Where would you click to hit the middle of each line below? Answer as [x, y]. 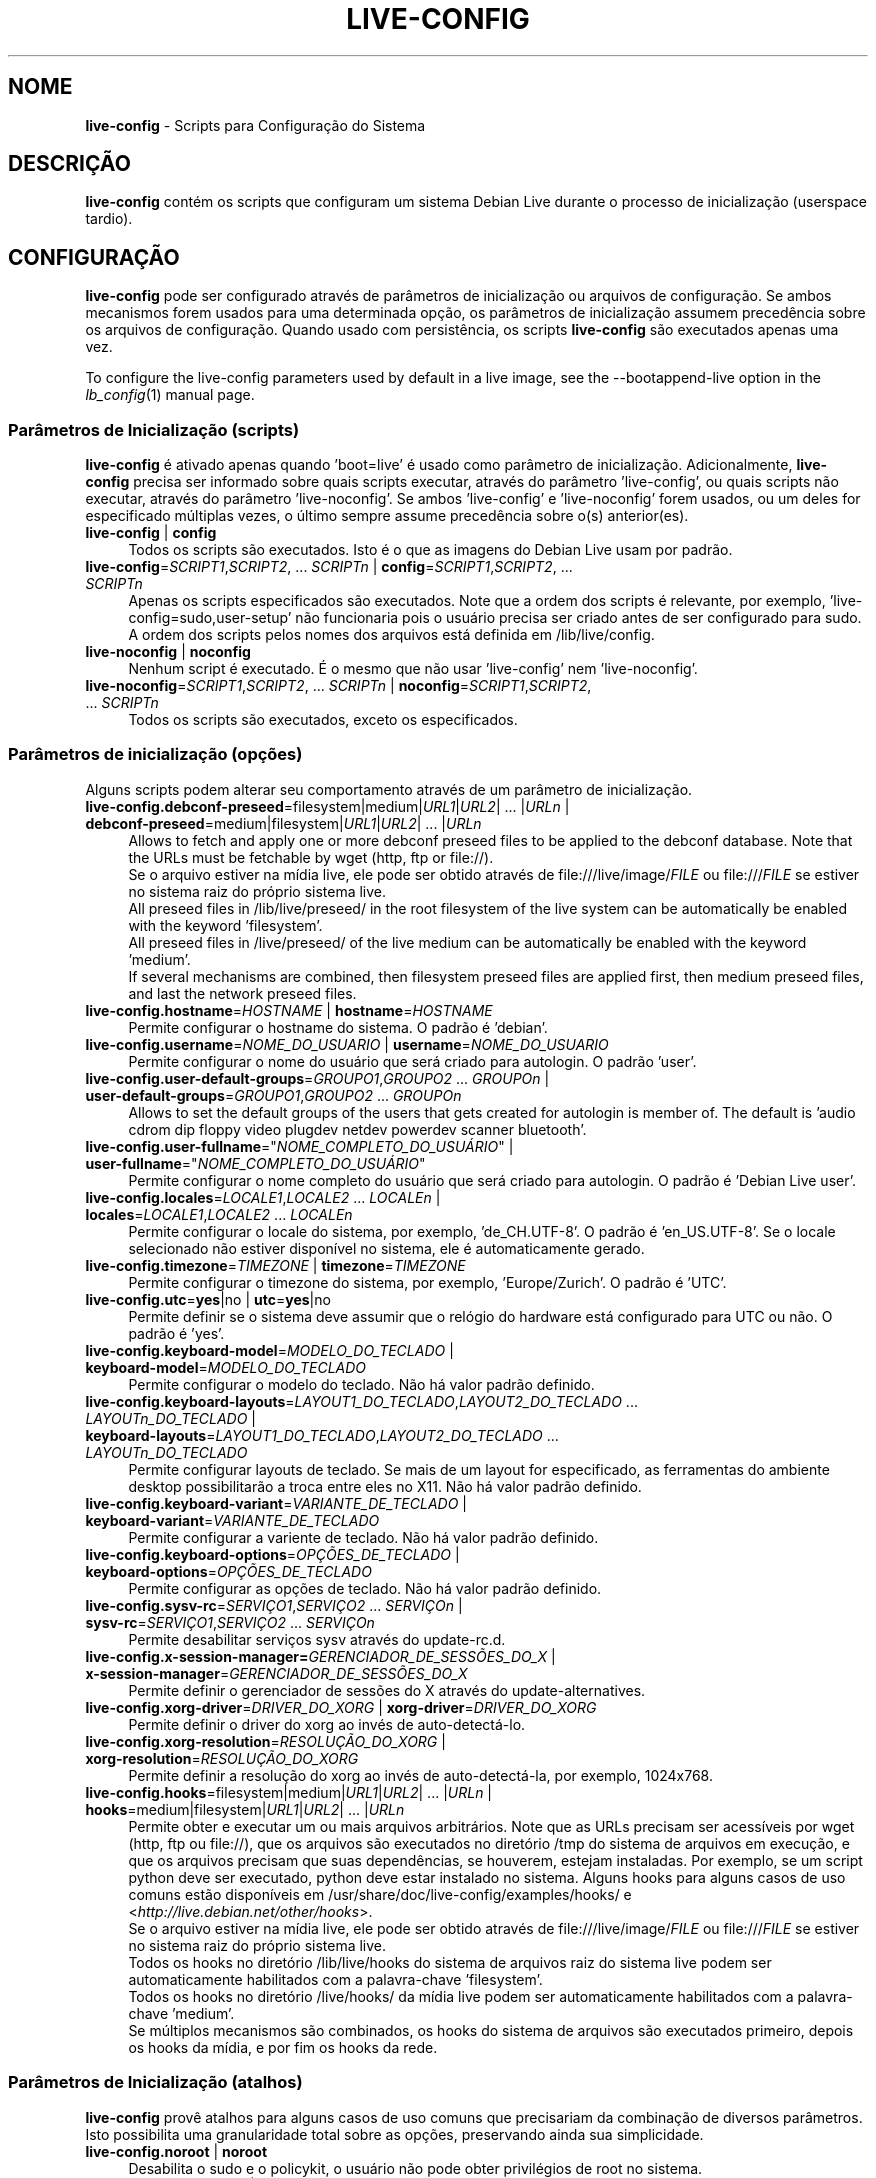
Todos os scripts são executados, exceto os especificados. [323, 720]
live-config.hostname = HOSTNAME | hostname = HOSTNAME [289, 1010]
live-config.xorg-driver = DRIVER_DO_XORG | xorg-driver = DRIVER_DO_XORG [341, 1707]
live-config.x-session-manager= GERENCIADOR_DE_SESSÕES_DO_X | [320, 1656]
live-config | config [151, 533]
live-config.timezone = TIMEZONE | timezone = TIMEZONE [275, 1265]
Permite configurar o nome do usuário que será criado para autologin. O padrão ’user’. [412, 1061]
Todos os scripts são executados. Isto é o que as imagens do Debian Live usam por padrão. [430, 550]
